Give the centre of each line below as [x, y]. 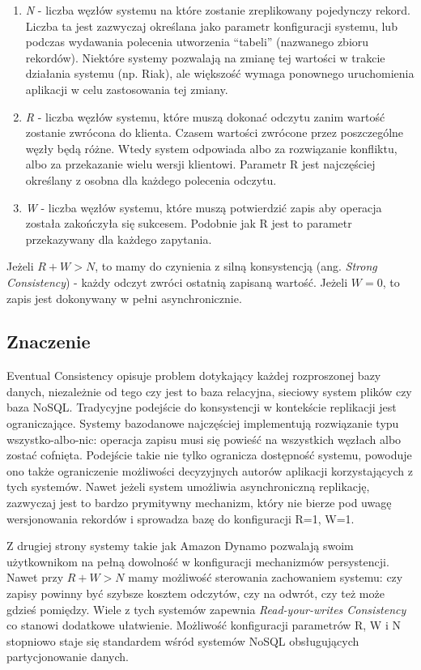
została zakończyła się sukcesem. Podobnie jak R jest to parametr [189, 223]
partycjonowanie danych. [68, 657]
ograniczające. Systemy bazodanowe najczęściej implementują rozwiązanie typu [203, 423]
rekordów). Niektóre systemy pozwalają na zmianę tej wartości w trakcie [205, 57]
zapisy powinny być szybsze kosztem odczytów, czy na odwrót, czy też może [196, 593]
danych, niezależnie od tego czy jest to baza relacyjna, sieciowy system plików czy [209, 391]
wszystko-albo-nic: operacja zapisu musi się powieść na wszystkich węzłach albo [204, 439]
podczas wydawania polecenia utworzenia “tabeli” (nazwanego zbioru [197, 42]
